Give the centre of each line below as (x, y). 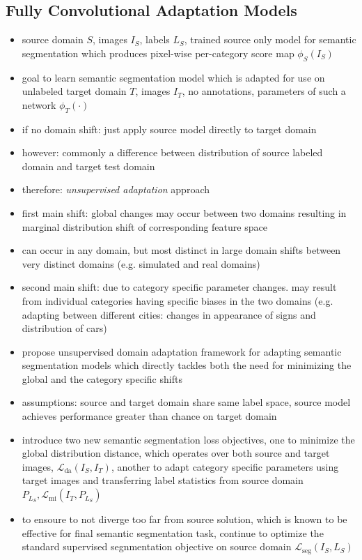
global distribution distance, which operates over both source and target (176, 453)
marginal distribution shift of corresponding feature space (144, 226)
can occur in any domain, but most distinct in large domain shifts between (181, 250)
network (39, 104)
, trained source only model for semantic (270, 39)
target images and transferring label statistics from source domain (163, 480)
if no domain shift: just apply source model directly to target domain (169, 129)
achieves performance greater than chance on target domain (149, 416)
